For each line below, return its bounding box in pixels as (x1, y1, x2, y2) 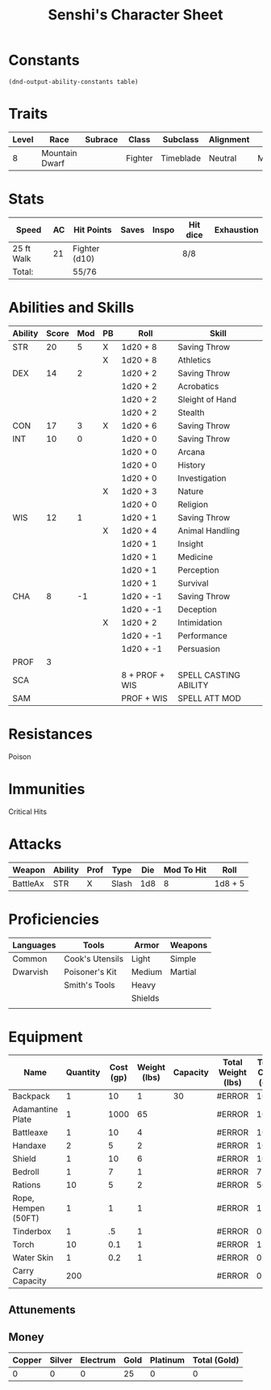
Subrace (85, 133, 119, 145)
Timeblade (161, 152, 202, 163)
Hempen (12, 1203, 45, 1214)
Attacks (8, 834, 62, 853)
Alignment (208, 133, 250, 145)
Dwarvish (12, 966, 48, 977)
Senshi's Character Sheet (48, 6, 223, 24)
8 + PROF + (121, 669, 165, 680)
